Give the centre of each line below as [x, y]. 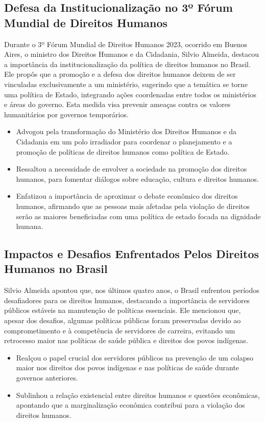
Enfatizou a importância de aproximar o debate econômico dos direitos [127, 196]
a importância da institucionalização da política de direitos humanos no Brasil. [127, 64]
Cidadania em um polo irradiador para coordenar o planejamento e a [124, 141]
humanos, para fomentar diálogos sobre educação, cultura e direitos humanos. [137, 178]
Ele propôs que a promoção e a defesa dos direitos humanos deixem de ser [120, 74]
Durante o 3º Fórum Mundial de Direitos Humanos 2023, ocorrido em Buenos [126, 44]
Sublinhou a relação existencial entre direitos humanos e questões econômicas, [138, 395]
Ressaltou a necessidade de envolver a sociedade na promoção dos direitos [131, 169]
